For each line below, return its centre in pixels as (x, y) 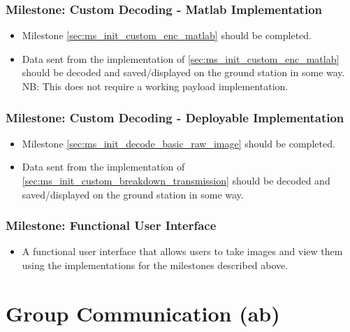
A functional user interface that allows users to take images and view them (182, 251)
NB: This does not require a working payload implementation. (155, 86)
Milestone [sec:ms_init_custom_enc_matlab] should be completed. (167, 35)
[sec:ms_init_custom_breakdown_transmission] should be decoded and (176, 180)
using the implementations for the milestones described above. (155, 265)
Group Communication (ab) (143, 313)
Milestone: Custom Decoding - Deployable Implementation (175, 117)
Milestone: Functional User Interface (111, 225)
